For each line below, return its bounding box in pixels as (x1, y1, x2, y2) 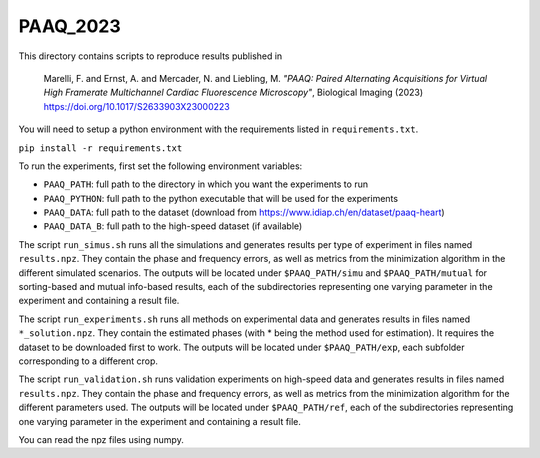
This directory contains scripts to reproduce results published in (18, 50, 283, 62)
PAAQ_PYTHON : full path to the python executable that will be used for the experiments (43, 192, 399, 204)
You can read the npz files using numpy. (18, 433, 184, 445)
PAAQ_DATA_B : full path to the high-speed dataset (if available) (43, 220, 303, 232)
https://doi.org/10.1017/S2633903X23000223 (43, 100, 230, 112)
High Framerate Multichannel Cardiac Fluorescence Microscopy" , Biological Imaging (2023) (43, 86, 424, 99)
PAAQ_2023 (18, 15, 122, 37)
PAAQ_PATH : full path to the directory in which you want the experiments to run (43, 178, 369, 190)
